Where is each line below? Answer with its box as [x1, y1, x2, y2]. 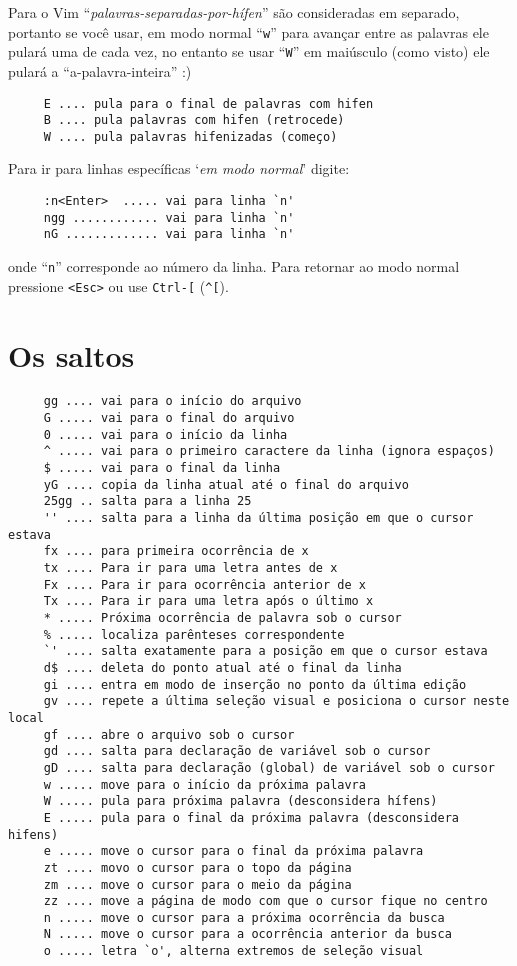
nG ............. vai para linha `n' [43, 227, 295, 242]
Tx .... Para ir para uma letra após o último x [43, 594, 374, 609]
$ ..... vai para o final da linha [43, 461, 281, 476]
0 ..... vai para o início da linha [43, 427, 288, 442]
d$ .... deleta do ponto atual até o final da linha [43, 660, 402, 675]
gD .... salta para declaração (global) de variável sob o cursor [43, 760, 495, 775]
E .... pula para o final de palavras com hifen [43, 96, 374, 111]
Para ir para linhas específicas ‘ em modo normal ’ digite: [8, 158, 350, 179]
